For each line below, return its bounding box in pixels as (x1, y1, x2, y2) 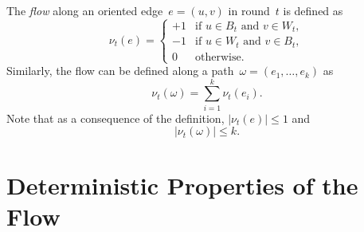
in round (228, 2, 270, 18)
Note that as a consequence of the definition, (6, 109, 225, 126)
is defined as (283, 2, 343, 18)
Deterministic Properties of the (6, 168, 358, 201)
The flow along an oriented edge (6, 2, 163, 18)
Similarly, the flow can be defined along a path (6, 62, 234, 79)
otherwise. (195, 51, 245, 63)
